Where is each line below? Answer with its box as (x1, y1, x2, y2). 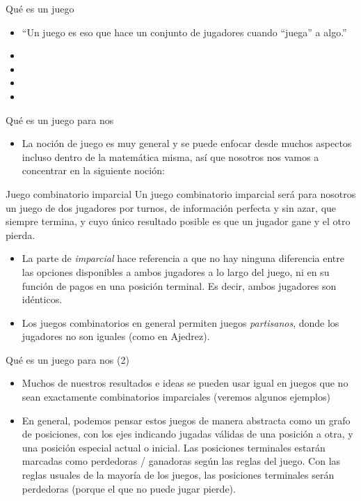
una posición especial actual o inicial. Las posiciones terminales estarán (22, 440, 326, 454)
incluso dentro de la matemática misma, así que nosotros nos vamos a (22, 149, 319, 164)
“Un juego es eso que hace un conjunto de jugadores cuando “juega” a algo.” (22, 24, 347, 39)
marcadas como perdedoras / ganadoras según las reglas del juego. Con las (22, 454, 341, 468)
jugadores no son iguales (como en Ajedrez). (22, 329, 210, 344)
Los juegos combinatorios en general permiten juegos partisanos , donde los (22, 315, 339, 330)
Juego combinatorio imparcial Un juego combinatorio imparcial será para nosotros (6, 186, 356, 201)
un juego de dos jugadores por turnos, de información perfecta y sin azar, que (6, 200, 337, 215)
